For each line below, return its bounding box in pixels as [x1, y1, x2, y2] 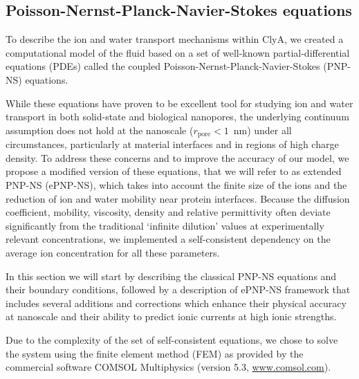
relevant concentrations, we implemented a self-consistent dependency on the [6, 232, 331, 246]
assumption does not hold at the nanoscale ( [6, 122, 194, 137]
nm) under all [233, 122, 292, 137]
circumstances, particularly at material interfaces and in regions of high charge [6, 137, 339, 151]
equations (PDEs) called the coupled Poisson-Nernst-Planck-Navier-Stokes [6, 59, 320, 73]
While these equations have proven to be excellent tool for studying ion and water [6, 95, 353, 110]
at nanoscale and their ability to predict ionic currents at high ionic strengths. [6, 309, 337, 324]
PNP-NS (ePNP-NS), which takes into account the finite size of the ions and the [6, 178, 347, 192]
